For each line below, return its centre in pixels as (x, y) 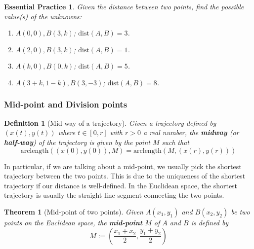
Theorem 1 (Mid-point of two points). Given (74, 211)
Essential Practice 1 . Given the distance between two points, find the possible (124, 6)
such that (175, 142)
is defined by (210, 222)
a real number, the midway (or (191, 132)
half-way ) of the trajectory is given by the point (77, 142)
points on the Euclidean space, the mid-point (73, 222)
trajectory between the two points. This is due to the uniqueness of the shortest (125, 176)
